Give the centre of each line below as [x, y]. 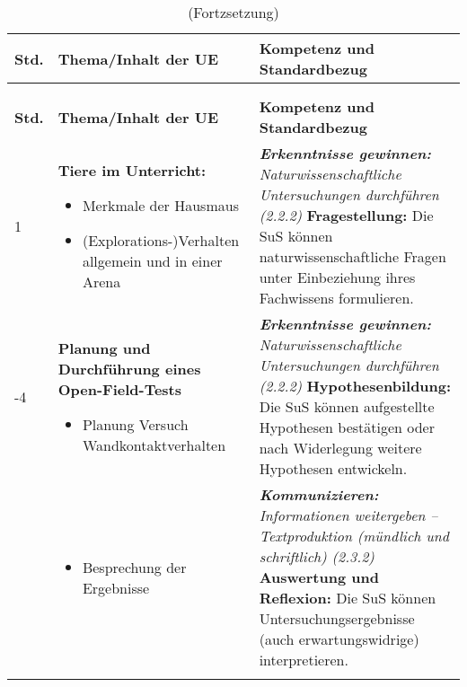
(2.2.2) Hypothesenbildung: [355, 386]
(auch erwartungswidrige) [339, 639]
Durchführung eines [129, 368]
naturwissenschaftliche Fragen [352, 256]
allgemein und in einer [152, 260]
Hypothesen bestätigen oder [347, 427]
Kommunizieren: [319, 494]
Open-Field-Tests [120, 389]
